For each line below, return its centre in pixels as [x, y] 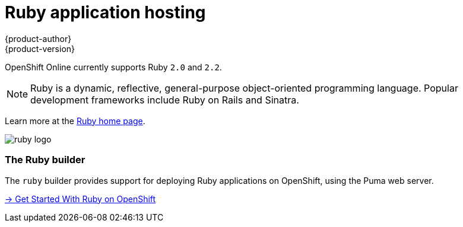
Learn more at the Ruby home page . [75, 121]
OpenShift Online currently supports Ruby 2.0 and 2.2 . [113, 67]
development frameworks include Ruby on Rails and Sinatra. [165, 100]
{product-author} [38, 38]
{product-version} [40, 48]
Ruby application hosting [105, 12]
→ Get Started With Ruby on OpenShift [80, 199]
